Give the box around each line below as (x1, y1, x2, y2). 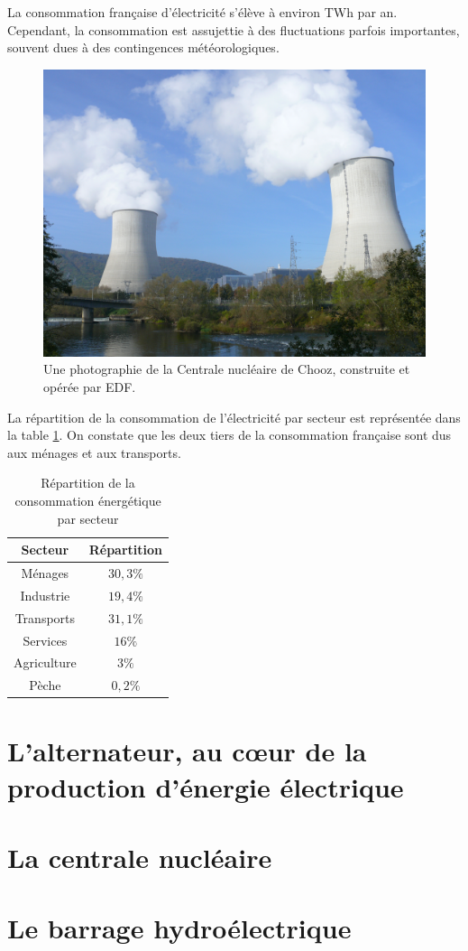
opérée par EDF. (43, 377, 136, 396)
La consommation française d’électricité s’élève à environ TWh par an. (7, 3, 398, 21)
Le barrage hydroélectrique (7, 909, 352, 946)
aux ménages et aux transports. (7, 443, 181, 462)
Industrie (20, 585, 70, 604)
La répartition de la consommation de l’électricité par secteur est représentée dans (7, 407, 461, 426)
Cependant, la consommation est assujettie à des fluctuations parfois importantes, (7, 20, 460, 39)
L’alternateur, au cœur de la (7, 732, 367, 769)
